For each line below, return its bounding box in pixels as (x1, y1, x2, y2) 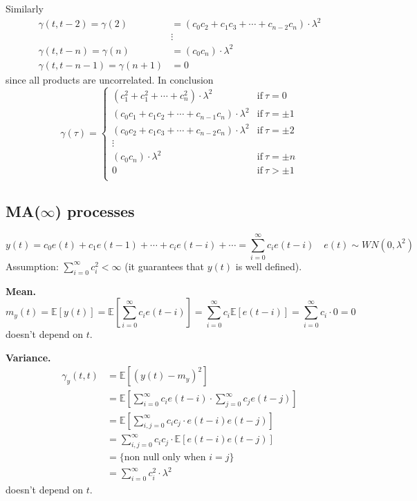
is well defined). (235, 258, 302, 273)
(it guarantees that (124, 258, 205, 273)
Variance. (6, 350, 51, 364)
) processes (55, 200, 135, 221)
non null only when (124, 452, 206, 462)
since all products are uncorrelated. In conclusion (6, 72, 214, 86)
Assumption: (6, 258, 59, 273)
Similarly (6, 1, 44, 15)
